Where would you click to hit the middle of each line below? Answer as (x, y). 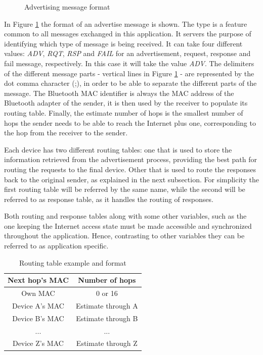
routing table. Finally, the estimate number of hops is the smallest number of (124, 112)
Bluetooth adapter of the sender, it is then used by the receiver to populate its (126, 103)
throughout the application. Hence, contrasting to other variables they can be (124, 236)
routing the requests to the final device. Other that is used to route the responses (130, 169)
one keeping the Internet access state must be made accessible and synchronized (128, 225)
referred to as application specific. (56, 246)
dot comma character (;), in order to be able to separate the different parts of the (130, 83)
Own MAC (38, 293)
